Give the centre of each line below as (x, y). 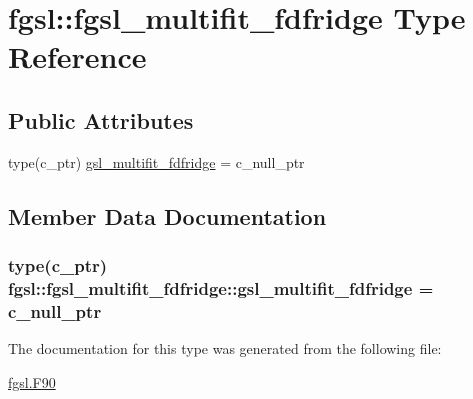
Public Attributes (101, 119)
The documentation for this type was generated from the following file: (225, 348)
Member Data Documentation (167, 215)
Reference (77, 56)
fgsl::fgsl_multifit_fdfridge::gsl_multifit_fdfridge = (221, 287)
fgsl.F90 (32, 381)
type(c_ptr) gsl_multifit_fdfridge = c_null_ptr (156, 161)
